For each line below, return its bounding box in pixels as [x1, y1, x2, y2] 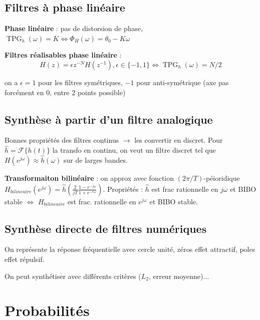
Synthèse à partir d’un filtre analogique [5, 111, 213, 127]
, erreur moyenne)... [148, 270, 209, 281]
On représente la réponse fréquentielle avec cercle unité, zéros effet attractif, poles [5, 244, 255, 254]
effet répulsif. [5, 253, 45, 264]
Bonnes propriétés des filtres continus [5, 135, 119, 145]
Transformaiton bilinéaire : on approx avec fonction [5, 173, 174, 183]
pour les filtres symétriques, [38, 77, 123, 87]
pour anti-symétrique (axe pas [136, 77, 229, 87]
